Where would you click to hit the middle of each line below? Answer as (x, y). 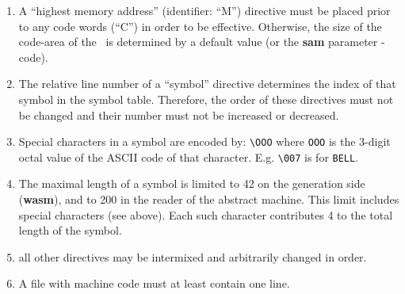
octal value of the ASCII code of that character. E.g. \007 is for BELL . (189, 157)
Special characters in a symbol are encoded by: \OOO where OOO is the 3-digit (204, 141)
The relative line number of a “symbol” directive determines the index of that (207, 84)
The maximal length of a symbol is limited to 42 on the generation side (192, 183)
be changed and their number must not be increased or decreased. (179, 115)
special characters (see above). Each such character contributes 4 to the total (206, 214)
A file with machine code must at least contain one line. (154, 283)
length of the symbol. (70, 230)
